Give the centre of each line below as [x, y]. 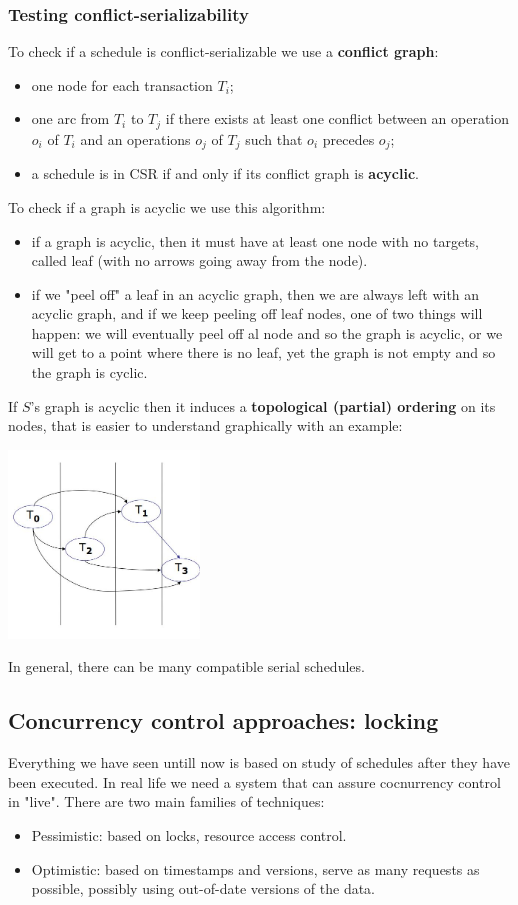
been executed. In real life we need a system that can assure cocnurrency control [254, 781]
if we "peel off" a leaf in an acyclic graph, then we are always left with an [255, 293]
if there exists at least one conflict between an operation [337, 118]
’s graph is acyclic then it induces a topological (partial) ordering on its [263, 405]
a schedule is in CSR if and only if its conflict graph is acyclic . [225, 173]
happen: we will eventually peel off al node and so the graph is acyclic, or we [267, 332]
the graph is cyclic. [89, 372]
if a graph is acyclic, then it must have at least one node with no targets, [255, 240]
